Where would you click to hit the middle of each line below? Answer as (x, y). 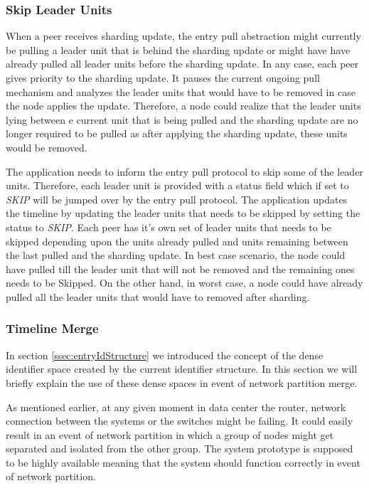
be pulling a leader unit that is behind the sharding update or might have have (178, 49)
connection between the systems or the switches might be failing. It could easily (180, 421)
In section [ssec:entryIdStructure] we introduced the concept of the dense (165, 355)
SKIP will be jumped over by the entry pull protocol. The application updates (177, 199)
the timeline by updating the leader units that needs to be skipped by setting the (183, 213)
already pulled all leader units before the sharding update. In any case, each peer (182, 64)
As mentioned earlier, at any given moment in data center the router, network (176, 407)
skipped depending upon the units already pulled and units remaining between (177, 241)
